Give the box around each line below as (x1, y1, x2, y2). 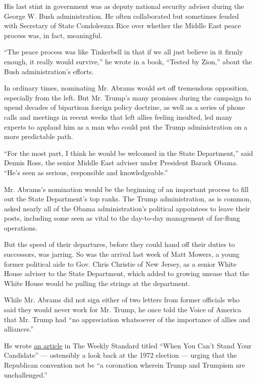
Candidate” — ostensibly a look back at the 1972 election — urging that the (4, 350, 237, 360)
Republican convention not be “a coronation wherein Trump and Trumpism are (4, 360, 245, 370)
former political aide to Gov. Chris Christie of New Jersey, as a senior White (4, 258, 237, 269)
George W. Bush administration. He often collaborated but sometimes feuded (4, 10, 239, 21)
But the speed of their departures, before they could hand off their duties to (4, 239, 235, 249)
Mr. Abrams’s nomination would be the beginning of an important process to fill (4, 184, 249, 194)
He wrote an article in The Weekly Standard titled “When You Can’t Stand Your (4, 340, 252, 350)
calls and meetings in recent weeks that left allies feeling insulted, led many (4, 111, 233, 122)
